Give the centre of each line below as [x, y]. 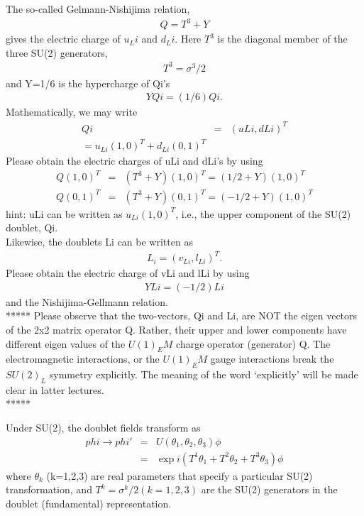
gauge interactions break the [272, 359]
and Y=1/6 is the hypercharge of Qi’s [88, 83]
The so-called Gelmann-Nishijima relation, [98, 9]
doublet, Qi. [32, 227]
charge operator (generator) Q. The [253, 343]
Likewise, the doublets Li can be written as [99, 241]
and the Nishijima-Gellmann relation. [87, 301]
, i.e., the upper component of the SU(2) [263, 213]
